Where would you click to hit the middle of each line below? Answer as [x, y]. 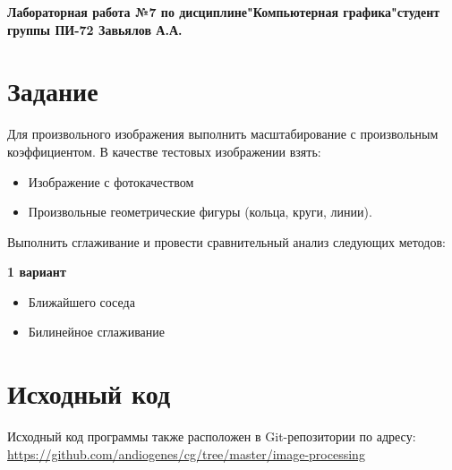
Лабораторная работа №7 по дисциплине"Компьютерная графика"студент [224, 12]
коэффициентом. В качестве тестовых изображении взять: [164, 151]
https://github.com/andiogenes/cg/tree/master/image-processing [186, 453]
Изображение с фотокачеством [111, 181]
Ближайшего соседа [81, 301]
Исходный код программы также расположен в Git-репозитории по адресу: [212, 436]
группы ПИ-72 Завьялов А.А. [95, 29]
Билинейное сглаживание [96, 332]
